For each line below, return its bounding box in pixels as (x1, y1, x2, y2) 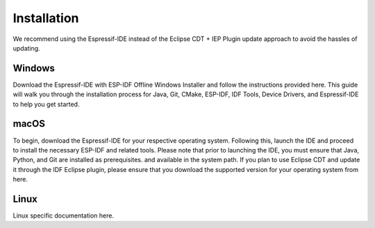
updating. (12, 44, 41, 52)
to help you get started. (12, 100, 80, 108)
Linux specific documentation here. (12, 211, 115, 220)
